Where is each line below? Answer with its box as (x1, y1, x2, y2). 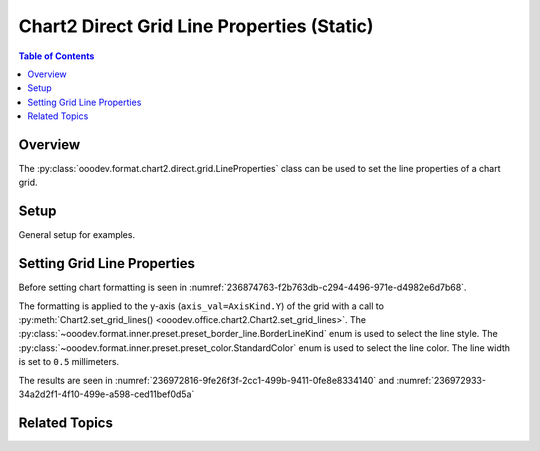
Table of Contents (18, 50, 95, 62)
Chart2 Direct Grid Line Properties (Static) (18, 15, 374, 37)
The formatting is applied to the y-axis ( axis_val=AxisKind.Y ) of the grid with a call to (18, 300, 385, 312)
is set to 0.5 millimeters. (18, 356, 120, 368)
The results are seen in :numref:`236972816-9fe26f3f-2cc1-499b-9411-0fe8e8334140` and (18, 374, 395, 386)
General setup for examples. (18, 229, 135, 241)
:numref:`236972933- (396, 374, 487, 386)
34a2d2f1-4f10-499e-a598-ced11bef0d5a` (18, 388, 195, 400)
